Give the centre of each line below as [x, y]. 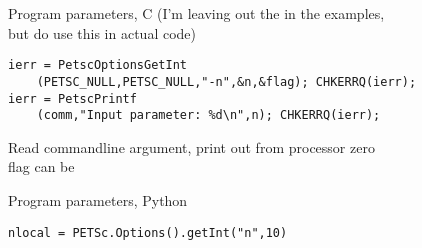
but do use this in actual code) [102, 32]
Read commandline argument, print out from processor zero [191, 146]
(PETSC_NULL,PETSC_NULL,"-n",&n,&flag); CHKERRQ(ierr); [226, 81]
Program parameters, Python [98, 200]
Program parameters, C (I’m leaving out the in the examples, [196, 13]
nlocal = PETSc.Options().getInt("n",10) [148, 232]
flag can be [41, 166]
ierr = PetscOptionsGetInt [97, 65]
